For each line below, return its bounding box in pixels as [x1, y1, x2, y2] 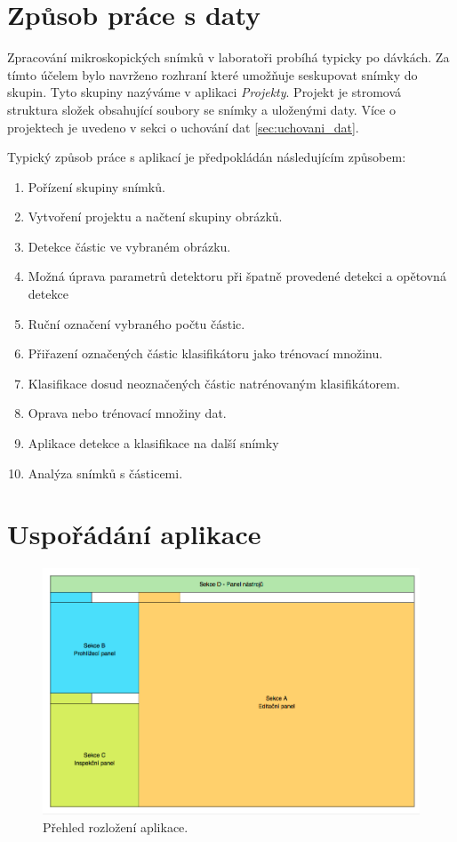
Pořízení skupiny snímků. [28, 177, 165, 196]
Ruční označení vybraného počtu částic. [28, 314, 245, 333]
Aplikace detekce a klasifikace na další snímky [28, 434, 279, 453]
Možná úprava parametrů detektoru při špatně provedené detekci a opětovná [28, 267, 446, 285]
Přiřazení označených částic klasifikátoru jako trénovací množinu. [28, 344, 383, 363]
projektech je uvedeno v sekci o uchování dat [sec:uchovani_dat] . [7, 117, 359, 136]
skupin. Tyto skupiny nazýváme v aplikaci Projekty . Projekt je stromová [7, 83, 402, 101]
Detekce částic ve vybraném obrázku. [28, 237, 231, 255]
